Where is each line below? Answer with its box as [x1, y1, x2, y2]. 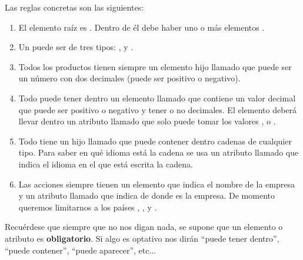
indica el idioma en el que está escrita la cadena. [18, 157, 193, 170]
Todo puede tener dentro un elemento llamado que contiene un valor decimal [18, 91, 296, 104]
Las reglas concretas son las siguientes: [5, 1, 144, 13]
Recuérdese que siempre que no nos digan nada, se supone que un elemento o [5, 220, 283, 233]
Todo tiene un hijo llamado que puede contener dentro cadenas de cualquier [18, 134, 292, 147]
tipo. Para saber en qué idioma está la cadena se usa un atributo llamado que [18, 146, 299, 159]
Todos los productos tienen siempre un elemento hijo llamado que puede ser [18, 60, 292, 73]
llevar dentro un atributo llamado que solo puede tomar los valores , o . [18, 115, 276, 127]
